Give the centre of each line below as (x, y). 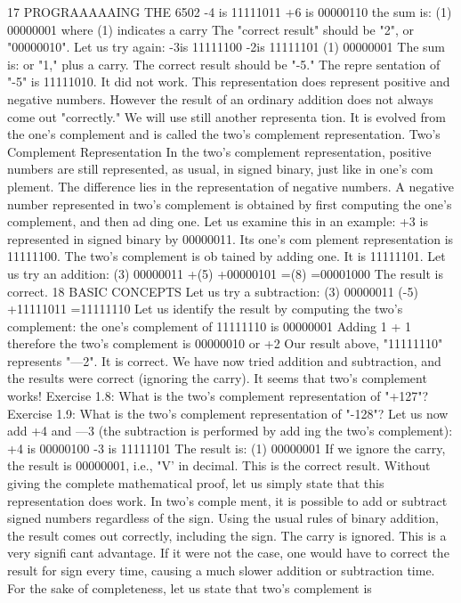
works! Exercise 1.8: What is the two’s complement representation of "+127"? (218, 396)
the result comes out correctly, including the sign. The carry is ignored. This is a (227, 535)
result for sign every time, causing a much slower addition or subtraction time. (221, 570)
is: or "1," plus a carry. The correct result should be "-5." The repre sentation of (224, 64)
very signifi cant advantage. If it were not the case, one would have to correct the (228, 553)
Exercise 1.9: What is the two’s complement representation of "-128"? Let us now (228, 413)
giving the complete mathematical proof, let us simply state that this (196, 483)
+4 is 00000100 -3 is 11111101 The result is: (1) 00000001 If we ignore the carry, (226, 448)
